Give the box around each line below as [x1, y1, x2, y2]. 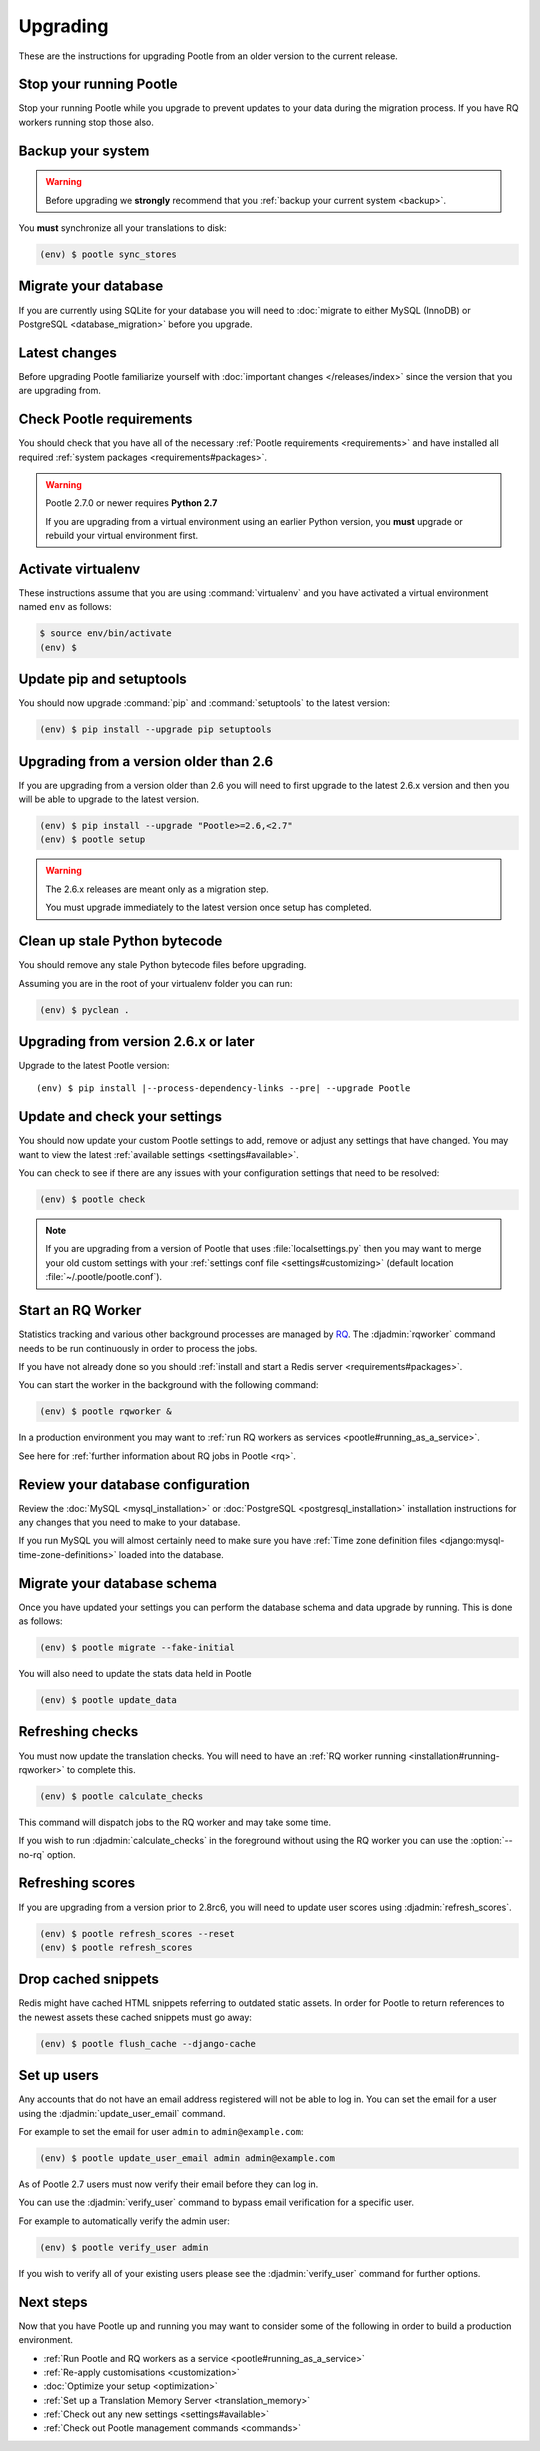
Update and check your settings [18, 1108, 222, 1125]
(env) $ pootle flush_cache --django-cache [39, 2038, 257, 2049]
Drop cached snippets [18, 1971, 160, 1988]
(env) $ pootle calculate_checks [39, 1790, 204, 1802]
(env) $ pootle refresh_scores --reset [39, 1928, 235, 1939]
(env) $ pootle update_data [39, 1695, 177, 1706]
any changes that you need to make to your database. [18, 1516, 241, 1528]
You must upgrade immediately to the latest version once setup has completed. [45, 901, 372, 914]
